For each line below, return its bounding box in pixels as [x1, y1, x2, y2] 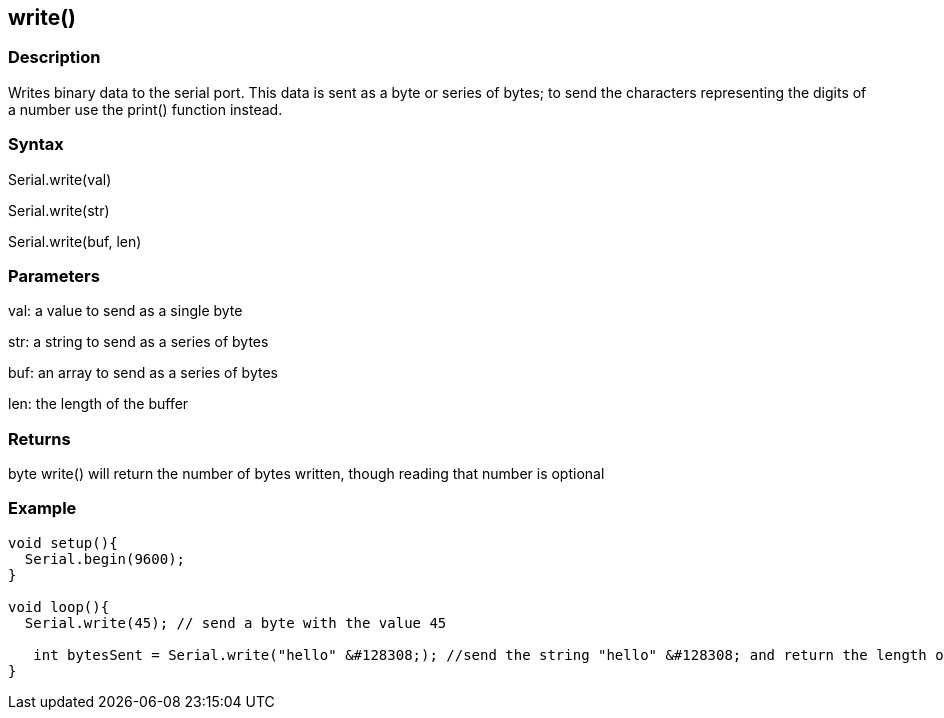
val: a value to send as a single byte [8, 302, 243, 320]
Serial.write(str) [8, 201, 110, 219]
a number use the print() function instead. [8, 100, 283, 118]
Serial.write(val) [8, 170, 112, 188]
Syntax [8, 134, 64, 155]
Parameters [8, 265, 100, 286]
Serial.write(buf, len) [8, 232, 142, 250]
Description [8, 47, 101, 68]
